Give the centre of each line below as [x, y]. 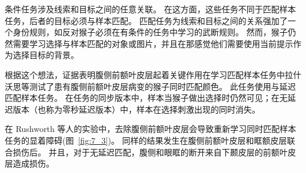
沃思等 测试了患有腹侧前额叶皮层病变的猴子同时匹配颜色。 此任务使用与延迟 [150, 86]
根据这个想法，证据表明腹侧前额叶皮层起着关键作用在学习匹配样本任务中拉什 [153, 74]
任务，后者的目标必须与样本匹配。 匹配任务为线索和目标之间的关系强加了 [146, 20]
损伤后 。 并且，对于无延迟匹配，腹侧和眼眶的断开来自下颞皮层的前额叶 [150, 152]
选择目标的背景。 [46, 55]
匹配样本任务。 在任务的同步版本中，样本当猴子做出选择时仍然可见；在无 [146, 98]
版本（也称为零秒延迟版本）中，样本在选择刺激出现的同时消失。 [136, 109]
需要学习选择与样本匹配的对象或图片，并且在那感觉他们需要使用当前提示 [153, 43]
